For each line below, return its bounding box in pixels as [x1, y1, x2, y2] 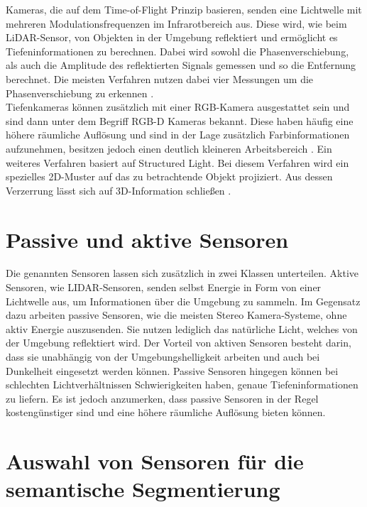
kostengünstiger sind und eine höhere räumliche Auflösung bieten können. [6, 405, 326, 420]
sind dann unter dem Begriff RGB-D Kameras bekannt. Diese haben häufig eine [6, 113, 354, 128]
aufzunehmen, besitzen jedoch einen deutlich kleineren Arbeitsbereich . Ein [6, 141, 332, 156]
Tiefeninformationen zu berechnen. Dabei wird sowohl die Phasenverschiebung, [6, 43, 349, 58]
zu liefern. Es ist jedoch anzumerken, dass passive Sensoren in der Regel [6, 391, 319, 405]
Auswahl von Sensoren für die [6, 447, 304, 476]
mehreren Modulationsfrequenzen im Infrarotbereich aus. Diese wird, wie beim [6, 16, 347, 31]
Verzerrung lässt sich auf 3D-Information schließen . [6, 182, 231, 197]
